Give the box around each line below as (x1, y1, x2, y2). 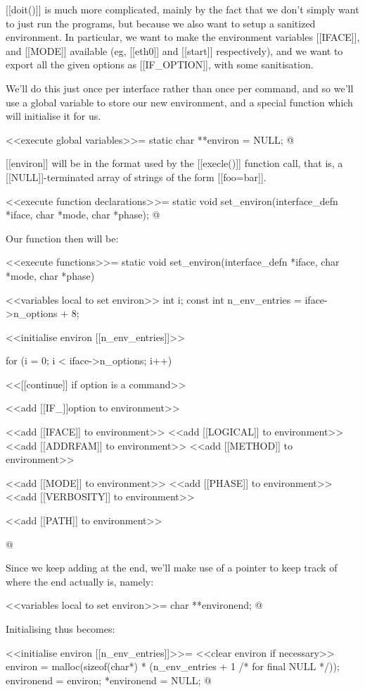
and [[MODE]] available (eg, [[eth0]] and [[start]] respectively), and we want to (6, 43, 343, 58)
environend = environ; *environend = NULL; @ (6, 672, 212, 687)
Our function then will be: (6, 230, 119, 245)
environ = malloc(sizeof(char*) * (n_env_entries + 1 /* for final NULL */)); (6, 659, 340, 674)
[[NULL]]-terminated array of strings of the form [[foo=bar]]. (6, 169, 267, 184)
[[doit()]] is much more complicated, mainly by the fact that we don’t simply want (6, 2, 359, 16)
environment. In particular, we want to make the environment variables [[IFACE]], (6, 30, 360, 44)
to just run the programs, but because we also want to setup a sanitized (6, 16, 316, 30)
